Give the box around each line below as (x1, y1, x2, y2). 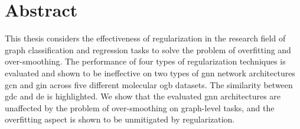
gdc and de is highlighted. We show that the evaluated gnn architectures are (5, 90, 281, 102)
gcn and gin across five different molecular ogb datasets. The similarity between (5, 78, 293, 91)
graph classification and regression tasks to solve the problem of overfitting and (5, 43, 291, 56)
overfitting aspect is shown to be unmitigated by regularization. (5, 113, 235, 125)
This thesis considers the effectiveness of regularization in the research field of (5, 32, 286, 44)
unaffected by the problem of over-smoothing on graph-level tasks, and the (5, 101, 275, 114)
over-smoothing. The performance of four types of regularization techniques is (5, 55, 286, 67)
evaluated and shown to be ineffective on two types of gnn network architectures (5, 66, 295, 79)
